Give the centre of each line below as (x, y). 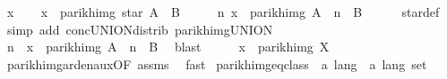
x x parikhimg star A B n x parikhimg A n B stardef (223, 12)
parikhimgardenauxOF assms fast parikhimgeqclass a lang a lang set (217, 63)
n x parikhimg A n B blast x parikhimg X (168, 47)
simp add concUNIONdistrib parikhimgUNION (140, 29)
